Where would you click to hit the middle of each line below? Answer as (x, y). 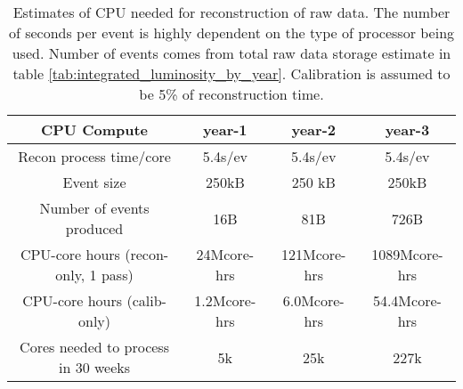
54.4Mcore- (407, 300)
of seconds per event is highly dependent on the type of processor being (231, 32)
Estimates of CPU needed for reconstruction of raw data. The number (231, 12)
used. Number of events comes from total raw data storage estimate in (231, 53)
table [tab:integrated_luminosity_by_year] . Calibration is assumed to (231, 73)
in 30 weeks (94, 367)
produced (94, 228)
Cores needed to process (94, 347)
